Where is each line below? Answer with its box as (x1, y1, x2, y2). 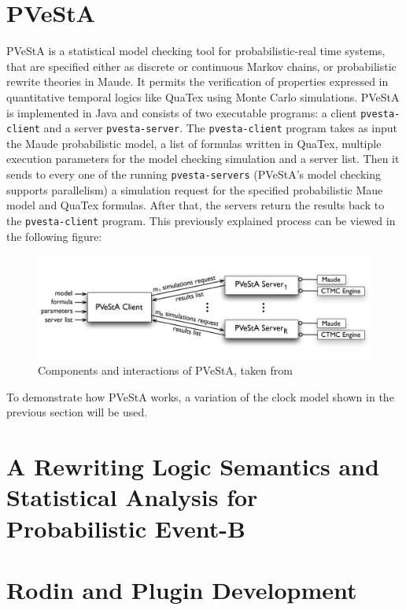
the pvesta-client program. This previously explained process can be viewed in (6, 212, 396, 228)
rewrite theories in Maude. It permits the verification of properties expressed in (6, 73, 389, 90)
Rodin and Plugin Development (6, 573, 357, 605)
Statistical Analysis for (6, 481, 258, 513)
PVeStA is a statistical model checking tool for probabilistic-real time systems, (6, 43, 386, 59)
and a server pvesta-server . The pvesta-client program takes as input (43, 120, 398, 136)
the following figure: (6, 227, 102, 244)
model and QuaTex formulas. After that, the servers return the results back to (6, 197, 385, 213)
